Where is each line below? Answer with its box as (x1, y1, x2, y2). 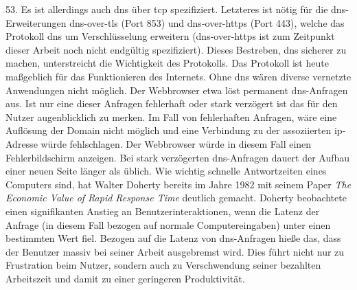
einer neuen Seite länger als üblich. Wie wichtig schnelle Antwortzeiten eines (5, 164, 327, 178)
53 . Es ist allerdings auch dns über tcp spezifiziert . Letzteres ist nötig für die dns (5, 2, 346, 16)
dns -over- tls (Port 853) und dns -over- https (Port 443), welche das (69, 15, 345, 30)
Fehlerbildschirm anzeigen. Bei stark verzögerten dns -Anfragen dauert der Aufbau (5, 150, 350, 164)
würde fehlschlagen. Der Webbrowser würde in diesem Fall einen (41, 136, 312, 150)
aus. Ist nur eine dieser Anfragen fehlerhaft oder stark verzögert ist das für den (5, 96, 338, 111)
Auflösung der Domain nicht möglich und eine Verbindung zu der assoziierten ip (5, 123, 343, 137)
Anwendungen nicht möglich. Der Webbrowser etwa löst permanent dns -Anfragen (5, 82, 348, 97)
